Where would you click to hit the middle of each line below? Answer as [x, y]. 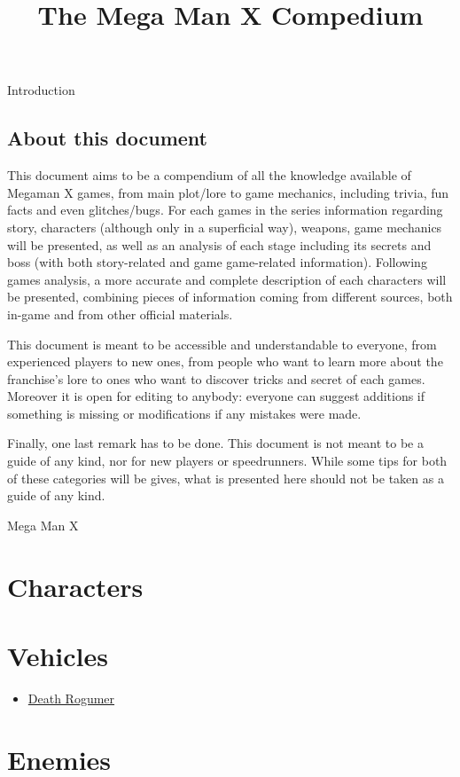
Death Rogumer [71, 698]
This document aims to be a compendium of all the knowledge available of [209, 175]
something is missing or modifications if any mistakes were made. [184, 413]
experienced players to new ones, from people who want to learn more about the [225, 361]
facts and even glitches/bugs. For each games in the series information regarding [225, 210]
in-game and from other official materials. [120, 314]
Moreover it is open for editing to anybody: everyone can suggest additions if [216, 396]
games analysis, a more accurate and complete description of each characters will [227, 279]
